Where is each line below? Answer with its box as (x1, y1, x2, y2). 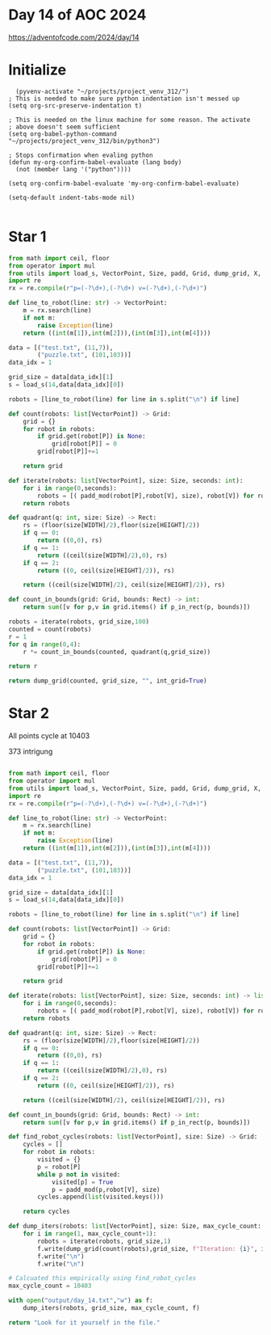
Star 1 (8, 228, 47, 246)
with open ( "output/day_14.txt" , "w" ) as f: (8, 1296, 153, 1305)
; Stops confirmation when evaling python (8, 151, 153, 159)
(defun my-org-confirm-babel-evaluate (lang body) (8, 158, 182, 167)
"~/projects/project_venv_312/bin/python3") (8, 137, 161, 145)
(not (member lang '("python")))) (15, 165, 131, 173)
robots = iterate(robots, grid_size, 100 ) (8, 618, 150, 626)
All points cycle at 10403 (8, 731, 90, 741)
